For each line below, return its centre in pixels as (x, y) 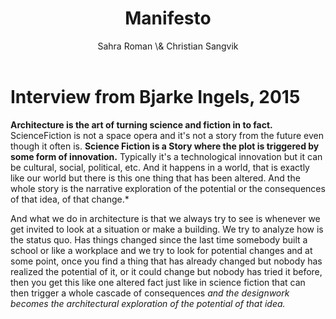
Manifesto (168, 18)
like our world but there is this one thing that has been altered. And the (155, 178)
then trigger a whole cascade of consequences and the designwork (150, 293)
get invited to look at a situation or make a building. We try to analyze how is (167, 229)
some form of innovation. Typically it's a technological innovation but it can (166, 156)
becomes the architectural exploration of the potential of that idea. (148, 303)
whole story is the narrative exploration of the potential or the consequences (168, 188)
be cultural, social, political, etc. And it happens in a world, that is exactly (160, 167)
